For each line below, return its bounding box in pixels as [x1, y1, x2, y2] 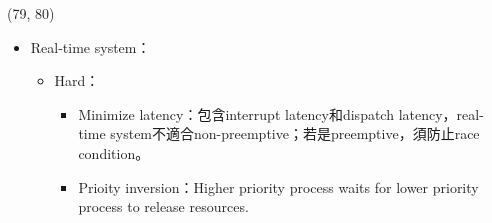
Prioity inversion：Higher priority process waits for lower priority [78, 176, 479, 197]
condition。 [78, 142, 150, 163]
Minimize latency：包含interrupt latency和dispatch [78, 103, 394, 124]
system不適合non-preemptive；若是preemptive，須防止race [110, 123, 480, 144]
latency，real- [398, 103, 484, 124]
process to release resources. [78, 196, 249, 217]
